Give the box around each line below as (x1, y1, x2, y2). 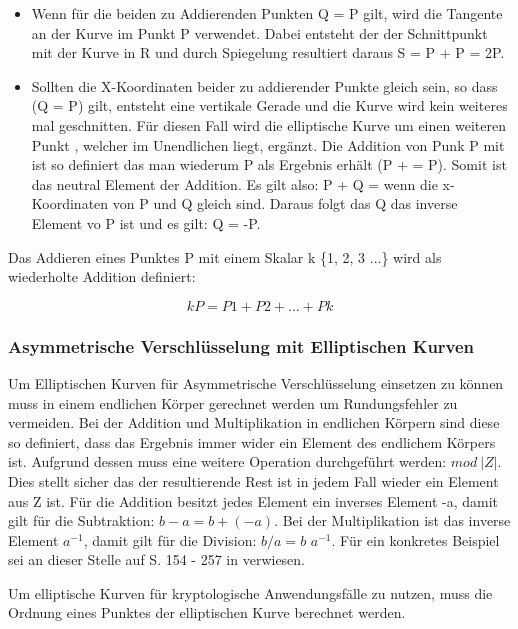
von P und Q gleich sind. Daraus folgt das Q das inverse (112, 193, 458, 214)
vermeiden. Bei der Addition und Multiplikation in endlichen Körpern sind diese (8, 412, 500, 433)
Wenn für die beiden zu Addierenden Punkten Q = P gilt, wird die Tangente (31, 3, 503, 23)
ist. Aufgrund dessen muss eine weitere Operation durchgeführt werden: (8, 451, 447, 472)
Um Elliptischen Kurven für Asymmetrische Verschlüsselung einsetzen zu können (8, 372, 504, 393)
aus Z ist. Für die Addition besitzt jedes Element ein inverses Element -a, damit (8, 490, 499, 511)
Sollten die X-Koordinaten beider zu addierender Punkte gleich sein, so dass (31, 75, 498, 96)
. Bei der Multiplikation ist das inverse (274, 510, 511, 531)
